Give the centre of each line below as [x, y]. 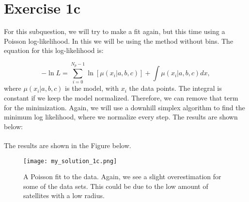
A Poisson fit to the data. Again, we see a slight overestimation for [122, 177]
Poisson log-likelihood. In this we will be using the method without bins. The [119, 41]
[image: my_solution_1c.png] [70, 161]
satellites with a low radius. [64, 195]
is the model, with [92, 88]
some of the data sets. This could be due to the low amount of [116, 186]
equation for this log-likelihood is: [54, 50]
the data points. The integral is [175, 88]
